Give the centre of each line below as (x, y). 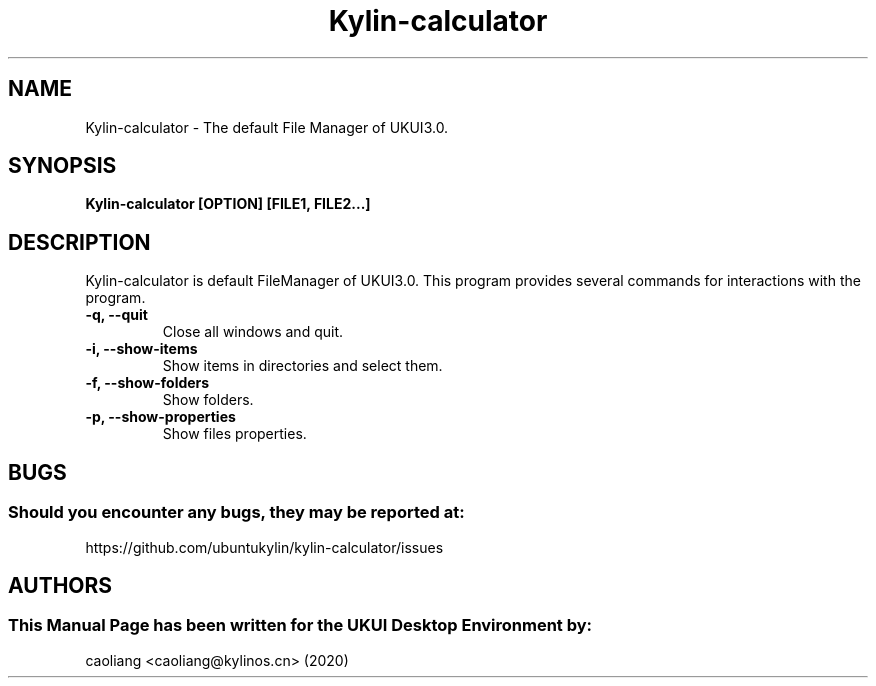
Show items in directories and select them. (302, 366)
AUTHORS (60, 585)
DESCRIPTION (79, 242)
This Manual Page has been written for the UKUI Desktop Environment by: (300, 625)
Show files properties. (234, 434)
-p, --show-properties (160, 417)
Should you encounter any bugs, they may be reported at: (236, 512)
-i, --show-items (141, 349)
